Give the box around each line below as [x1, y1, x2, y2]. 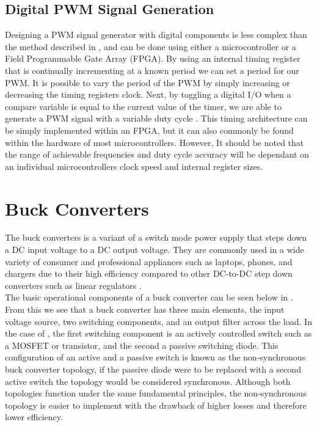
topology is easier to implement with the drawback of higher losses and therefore [5, 398, 307, 411]
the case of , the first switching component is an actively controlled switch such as [5, 327, 312, 340]
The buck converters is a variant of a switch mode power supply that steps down [5, 231, 307, 244]
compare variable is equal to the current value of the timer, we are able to [5, 100, 282, 112]
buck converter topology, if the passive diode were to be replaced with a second [5, 362, 301, 375]
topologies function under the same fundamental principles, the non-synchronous [5, 387, 307, 400]
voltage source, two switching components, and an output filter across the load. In [5, 315, 312, 327]
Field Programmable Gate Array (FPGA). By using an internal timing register [5, 52, 301, 65]
